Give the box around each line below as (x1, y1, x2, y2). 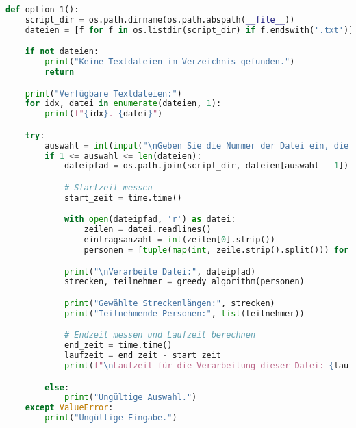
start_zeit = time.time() (64, 192, 182, 203)
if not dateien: (25, 47, 99, 57)
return (44, 67, 75, 77)
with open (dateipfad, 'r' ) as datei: (64, 214, 236, 225)
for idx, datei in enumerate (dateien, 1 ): (25, 99, 222, 109)
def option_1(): (5, 5, 79, 14)
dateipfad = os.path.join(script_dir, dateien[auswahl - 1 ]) (64, 161, 349, 171)
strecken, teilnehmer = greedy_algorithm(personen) (64, 277, 305, 287)
